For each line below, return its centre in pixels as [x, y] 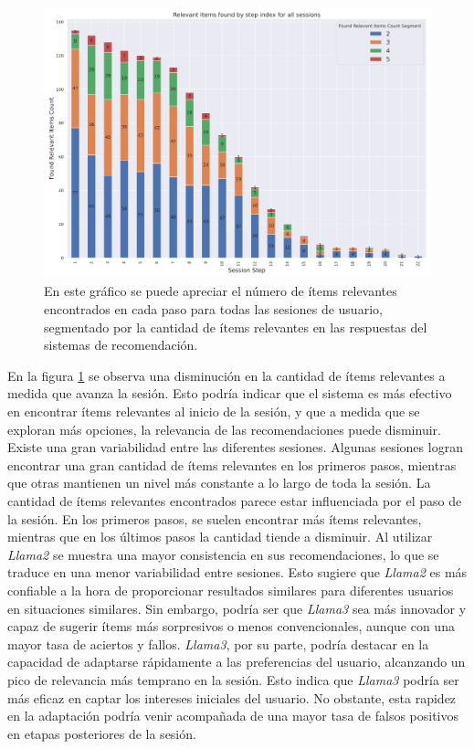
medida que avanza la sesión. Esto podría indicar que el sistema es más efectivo [230, 393]
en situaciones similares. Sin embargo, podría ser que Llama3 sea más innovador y [237, 608]
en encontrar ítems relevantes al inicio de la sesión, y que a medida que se [214, 411]
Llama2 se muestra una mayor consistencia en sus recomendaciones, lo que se [223, 554]
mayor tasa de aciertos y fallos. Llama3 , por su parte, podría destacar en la [218, 644]
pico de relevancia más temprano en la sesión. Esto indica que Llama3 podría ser [233, 679]
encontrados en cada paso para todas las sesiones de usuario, [213, 309]
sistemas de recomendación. [121, 345]
